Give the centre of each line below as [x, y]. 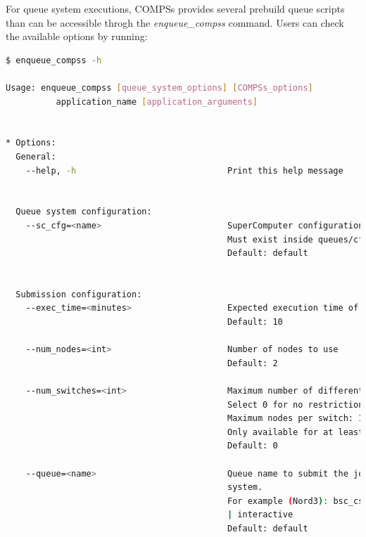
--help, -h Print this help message [184, 170]
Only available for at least [296, 432]
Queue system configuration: [84, 212]
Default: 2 [253, 363]
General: [36, 156]
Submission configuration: [79, 294]
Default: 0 [253, 446]
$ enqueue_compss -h [54, 60]
